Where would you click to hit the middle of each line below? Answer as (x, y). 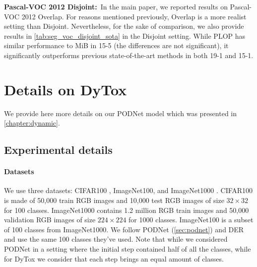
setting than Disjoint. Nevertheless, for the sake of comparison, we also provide (124, 26)
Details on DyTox (65, 89)
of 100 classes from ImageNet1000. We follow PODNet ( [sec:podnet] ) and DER (124, 229)
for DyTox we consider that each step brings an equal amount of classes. (114, 258)
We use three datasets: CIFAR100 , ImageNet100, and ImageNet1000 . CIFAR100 (128, 190)
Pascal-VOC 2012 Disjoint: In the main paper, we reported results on (116, 6)
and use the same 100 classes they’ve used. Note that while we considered (116, 239)
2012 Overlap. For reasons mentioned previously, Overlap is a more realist (134, 16)
